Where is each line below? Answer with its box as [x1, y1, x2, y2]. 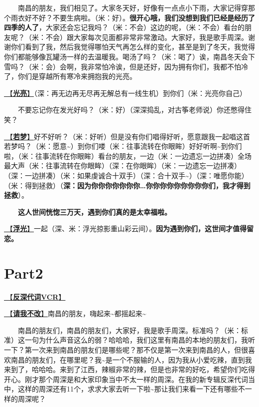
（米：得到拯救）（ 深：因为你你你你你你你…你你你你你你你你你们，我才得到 [4, 180, 251, 190]
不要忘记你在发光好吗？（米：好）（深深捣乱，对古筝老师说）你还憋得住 [18, 104, 252, 115]
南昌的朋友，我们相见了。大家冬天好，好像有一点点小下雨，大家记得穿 [18, 2, 248, 12]
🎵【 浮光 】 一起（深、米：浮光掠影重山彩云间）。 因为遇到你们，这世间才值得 [4, 223, 247, 234]
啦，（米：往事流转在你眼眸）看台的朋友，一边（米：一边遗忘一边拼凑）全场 [4, 150, 252, 161]
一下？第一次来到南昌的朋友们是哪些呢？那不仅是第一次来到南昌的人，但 [4, 344, 241, 355]
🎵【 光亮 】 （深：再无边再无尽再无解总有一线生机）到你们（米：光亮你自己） [4, 87, 247, 98]
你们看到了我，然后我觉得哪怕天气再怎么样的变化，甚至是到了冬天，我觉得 [10, 41, 255, 52]
